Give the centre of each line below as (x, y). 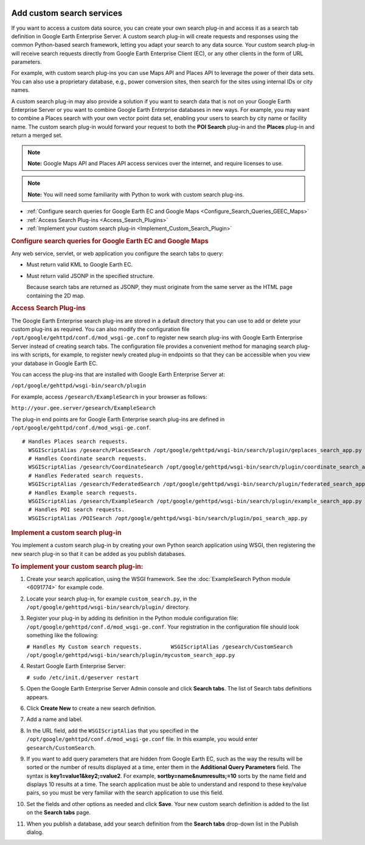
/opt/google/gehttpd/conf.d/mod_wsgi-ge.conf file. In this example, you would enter (142, 739)
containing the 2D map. (56, 296)
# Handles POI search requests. (76, 510)
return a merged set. (37, 135)
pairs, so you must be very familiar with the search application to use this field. (125, 793)
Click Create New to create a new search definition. (91, 708)
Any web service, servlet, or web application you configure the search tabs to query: (117, 253)
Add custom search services (67, 13)
